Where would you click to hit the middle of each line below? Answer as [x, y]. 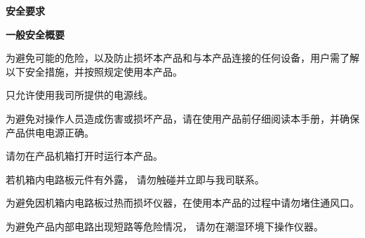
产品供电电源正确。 [50, 132]
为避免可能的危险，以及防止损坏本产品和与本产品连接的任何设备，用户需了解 [182, 58]
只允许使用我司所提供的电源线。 [79, 95]
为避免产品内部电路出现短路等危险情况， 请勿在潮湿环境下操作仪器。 [165, 226]
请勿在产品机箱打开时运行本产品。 [84, 156]
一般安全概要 [35, 34]
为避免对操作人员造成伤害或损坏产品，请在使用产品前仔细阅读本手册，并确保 [182, 118]
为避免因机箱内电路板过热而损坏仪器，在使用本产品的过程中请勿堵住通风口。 [182, 203]
